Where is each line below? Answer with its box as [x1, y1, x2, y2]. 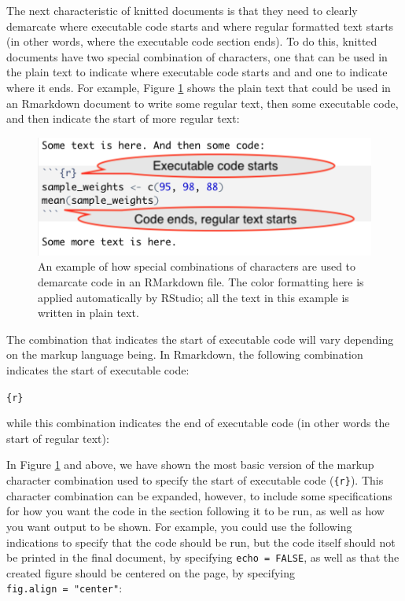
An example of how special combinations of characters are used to [38, 258, 356, 275]
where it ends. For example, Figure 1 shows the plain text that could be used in [6, 79, 391, 95]
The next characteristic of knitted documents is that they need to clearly [6, 2, 358, 18]
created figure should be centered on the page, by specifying [6, 564, 295, 581]
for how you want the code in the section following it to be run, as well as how [6, 503, 385, 519]
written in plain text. [38, 304, 139, 321]
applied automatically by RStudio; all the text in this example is [38, 289, 349, 305]
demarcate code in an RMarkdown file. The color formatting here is [38, 274, 364, 290]
